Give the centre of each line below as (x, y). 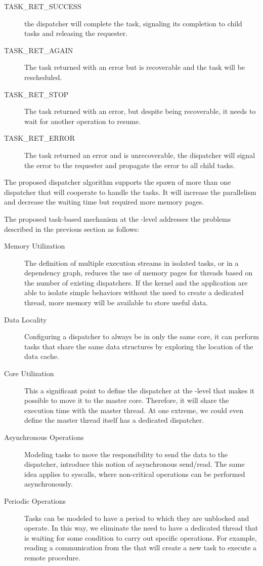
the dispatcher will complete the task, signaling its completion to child (133, 23)
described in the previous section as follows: (72, 229)
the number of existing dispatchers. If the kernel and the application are (136, 282)
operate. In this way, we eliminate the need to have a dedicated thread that (141, 528)
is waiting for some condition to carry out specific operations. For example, (141, 537)
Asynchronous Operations (44, 437)
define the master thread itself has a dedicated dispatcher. (114, 420)
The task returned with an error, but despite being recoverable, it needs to (140, 111)
